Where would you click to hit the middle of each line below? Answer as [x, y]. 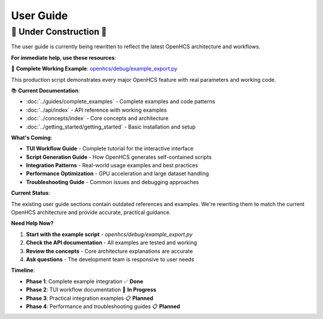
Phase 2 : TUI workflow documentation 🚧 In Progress [91, 290]
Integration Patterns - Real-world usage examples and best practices [112, 165]
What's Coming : [32, 137]
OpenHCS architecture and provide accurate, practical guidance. [91, 213]
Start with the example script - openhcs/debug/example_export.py [109, 234]
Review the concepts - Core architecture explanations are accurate [109, 251]
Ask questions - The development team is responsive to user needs [110, 259]
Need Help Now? [32, 223]
